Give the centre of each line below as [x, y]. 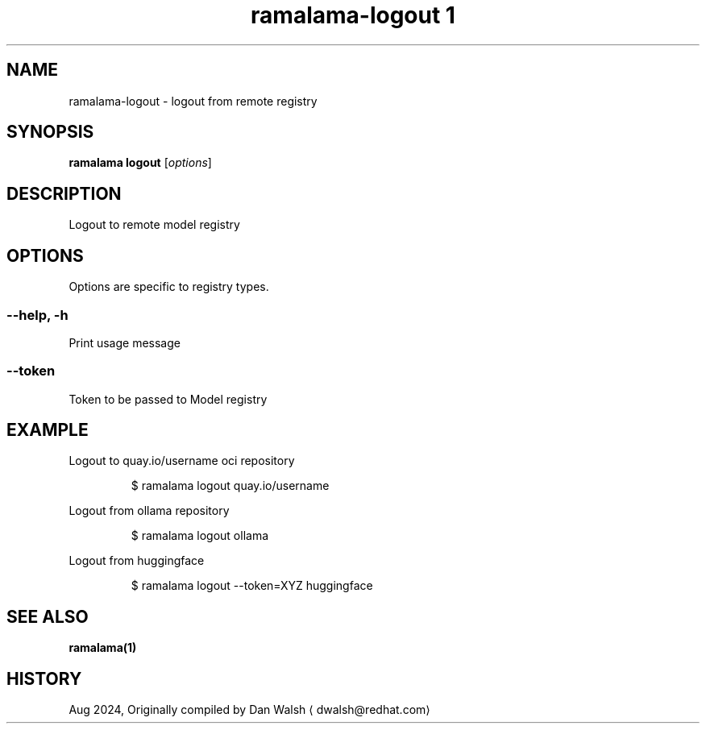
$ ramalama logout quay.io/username [230, 486]
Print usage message [125, 342]
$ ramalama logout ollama [200, 536]
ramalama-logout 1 [353, 15]
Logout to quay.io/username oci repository [182, 461]
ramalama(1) [103, 648]
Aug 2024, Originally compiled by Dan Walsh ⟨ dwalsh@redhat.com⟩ [249, 710]
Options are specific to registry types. [169, 287]
